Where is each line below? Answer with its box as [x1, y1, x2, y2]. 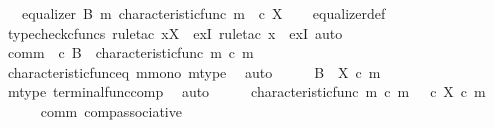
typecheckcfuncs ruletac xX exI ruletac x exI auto [7, 22, 343, 43]
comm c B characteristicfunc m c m [7, 42, 254, 63]
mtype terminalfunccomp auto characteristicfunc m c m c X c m [7, 81, 486, 102]
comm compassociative [40, 100, 182, 121]
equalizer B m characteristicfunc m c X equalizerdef [21, 3, 386, 23]
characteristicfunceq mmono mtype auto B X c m [7, 61, 381, 82]
